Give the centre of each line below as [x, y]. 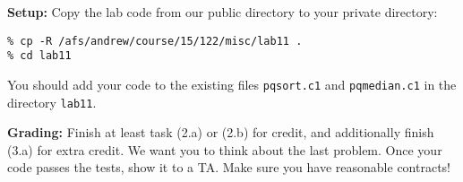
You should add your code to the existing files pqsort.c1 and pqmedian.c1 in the [232, 84]
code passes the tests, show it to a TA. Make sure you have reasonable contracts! [229, 167]
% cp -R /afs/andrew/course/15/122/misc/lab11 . [155, 41]
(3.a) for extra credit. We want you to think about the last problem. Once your [225, 149]
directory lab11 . [52, 102]
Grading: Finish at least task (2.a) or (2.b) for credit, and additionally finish [221, 132]
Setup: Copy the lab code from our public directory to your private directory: [223, 12]
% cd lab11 [39, 56]
